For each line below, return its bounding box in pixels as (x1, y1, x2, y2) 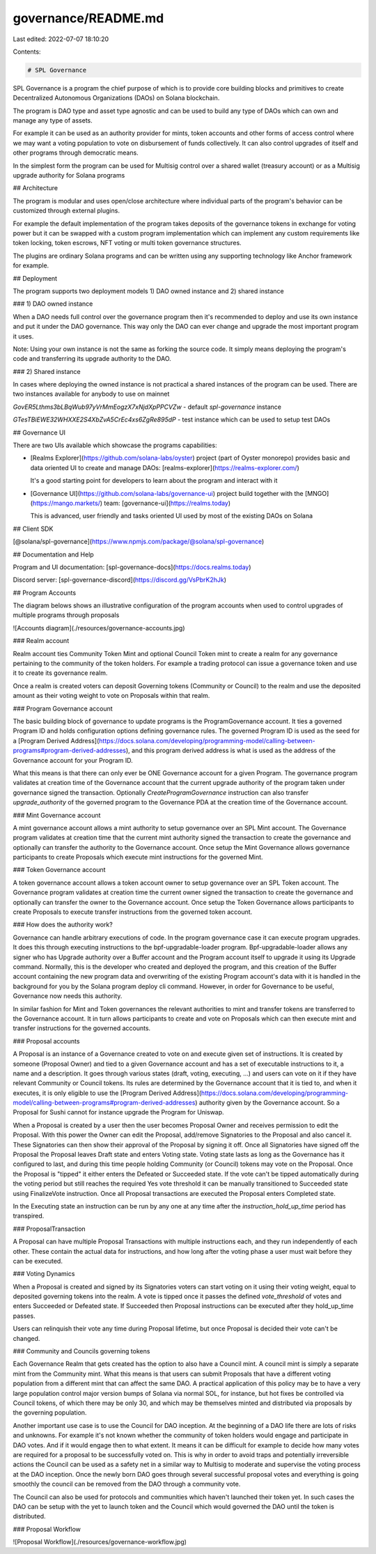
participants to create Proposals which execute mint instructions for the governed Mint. (13, 853, 264, 862)
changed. (13, 1334, 40, 1342)
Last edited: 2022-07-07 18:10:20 (13, 35, 109, 43)
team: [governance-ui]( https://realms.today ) (104, 499, 231, 507)
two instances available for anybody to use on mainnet (13, 390, 170, 398)
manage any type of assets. (13, 116, 93, 125)
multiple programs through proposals (13, 611, 120, 619)
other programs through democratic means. (13, 148, 139, 157)
